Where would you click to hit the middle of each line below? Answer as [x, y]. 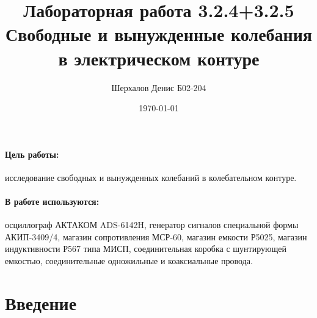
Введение [41, 302]
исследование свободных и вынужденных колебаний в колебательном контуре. [151, 177]
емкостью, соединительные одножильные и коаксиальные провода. [129, 261]
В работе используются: [52, 202]
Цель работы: [32, 154]
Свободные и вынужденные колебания [158, 34]
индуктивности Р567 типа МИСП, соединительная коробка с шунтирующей [146, 249]
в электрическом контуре [159, 58]
